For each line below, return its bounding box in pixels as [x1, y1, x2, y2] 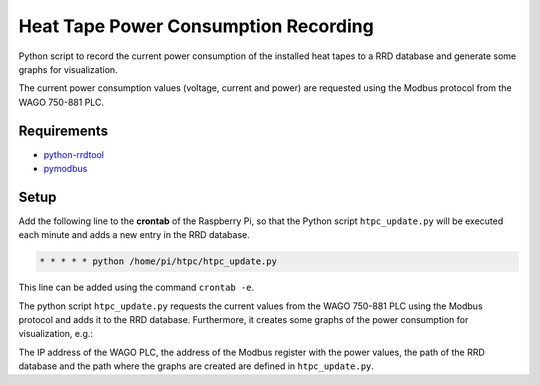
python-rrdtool [43, 148, 105, 160]
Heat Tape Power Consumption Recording [18, 15, 374, 37]
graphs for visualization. [18, 63, 119, 75]
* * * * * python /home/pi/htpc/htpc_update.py [39, 256, 277, 267]
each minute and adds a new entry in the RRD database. [18, 229, 250, 241]
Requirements [18, 122, 109, 139]
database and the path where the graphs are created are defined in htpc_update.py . [18, 360, 375, 372]
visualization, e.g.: [18, 328, 94, 340]
